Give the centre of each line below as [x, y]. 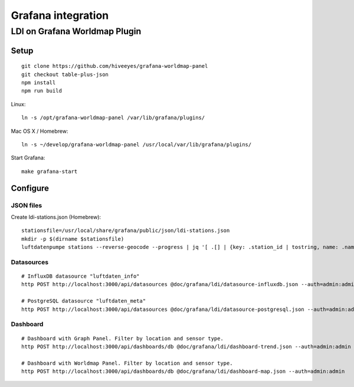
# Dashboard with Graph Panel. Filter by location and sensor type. [122, 338]
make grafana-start [50, 171]
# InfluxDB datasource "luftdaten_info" [81, 276]
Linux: [18, 104]
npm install [39, 83]
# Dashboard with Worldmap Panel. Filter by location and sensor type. [127, 363]
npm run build [42, 91]
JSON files [27, 205]
